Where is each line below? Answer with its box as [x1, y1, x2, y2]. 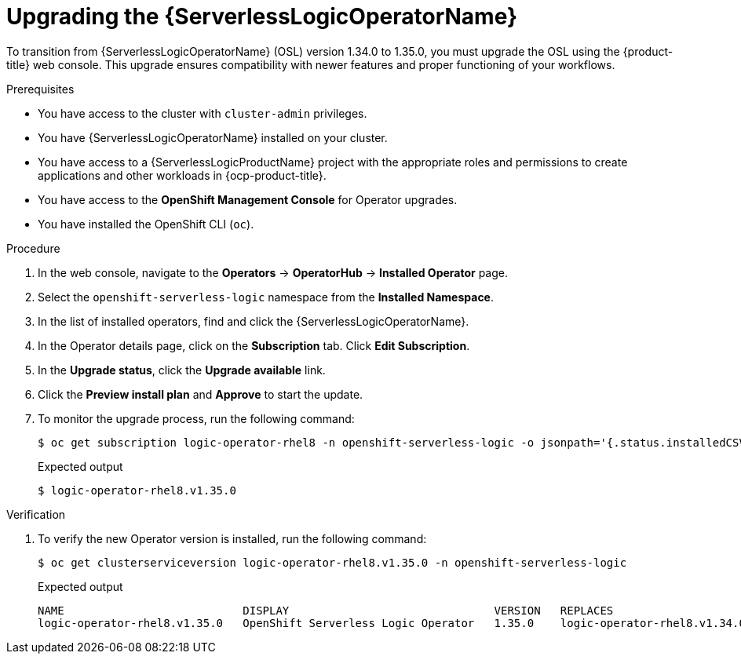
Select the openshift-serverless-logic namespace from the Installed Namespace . [38, 290, 495, 304]
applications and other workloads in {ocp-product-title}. [38, 168, 327, 182]
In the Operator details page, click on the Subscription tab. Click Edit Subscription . [38, 338, 470, 352]
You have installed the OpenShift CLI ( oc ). [38, 217, 254, 231]
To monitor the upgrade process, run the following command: [38, 411, 355, 425]
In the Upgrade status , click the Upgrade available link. [38, 363, 326, 377]
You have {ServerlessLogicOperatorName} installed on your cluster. [38, 130, 388, 144]
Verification [6, 507, 66, 521]
